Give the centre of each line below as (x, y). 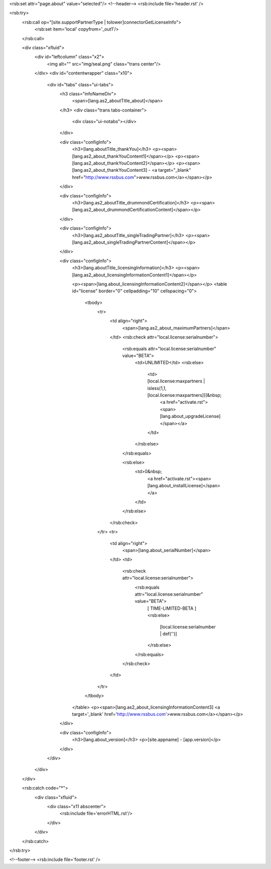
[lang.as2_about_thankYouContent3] (110, 170)
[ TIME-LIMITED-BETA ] (172, 608)
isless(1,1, (157, 388)
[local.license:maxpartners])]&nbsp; (184, 395)
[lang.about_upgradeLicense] (190, 416)
